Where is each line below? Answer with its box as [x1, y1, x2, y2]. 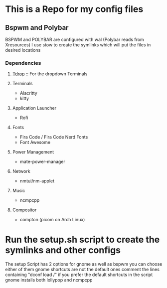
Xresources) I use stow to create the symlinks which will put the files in [5, 42, 151, 48]
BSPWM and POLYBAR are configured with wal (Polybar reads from [5, 36, 145, 42]
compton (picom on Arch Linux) [19, 217, 85, 223]
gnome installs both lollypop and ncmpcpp [5, 277, 93, 283]
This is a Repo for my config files [5, 3, 144, 15]
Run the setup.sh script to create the [5, 234, 160, 245]
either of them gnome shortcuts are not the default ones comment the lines [5, 267, 160, 273]
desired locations [5, 47, 41, 53]
